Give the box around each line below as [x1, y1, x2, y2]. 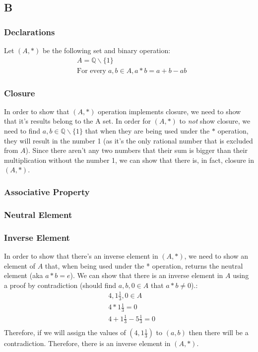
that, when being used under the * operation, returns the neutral [45, 260, 243, 271]
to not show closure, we [179, 116, 251, 126]
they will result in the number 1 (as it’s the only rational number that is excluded [4, 135, 253, 145]
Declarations [4, 25, 55, 38]
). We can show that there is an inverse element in [70, 270, 223, 281]
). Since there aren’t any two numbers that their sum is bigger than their [25, 145, 248, 155]
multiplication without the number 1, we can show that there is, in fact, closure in [4, 154, 254, 165]
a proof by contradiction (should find [4, 280, 117, 290]
